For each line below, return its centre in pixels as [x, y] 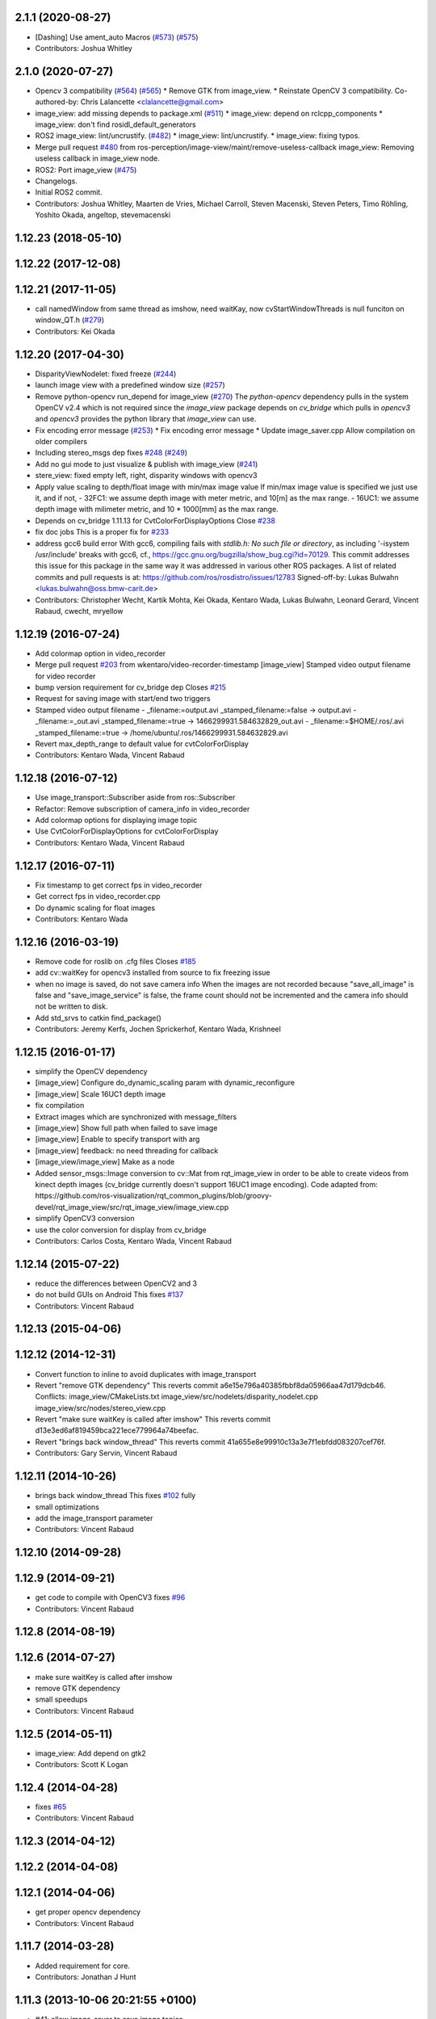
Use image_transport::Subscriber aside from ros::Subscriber [135, 798]
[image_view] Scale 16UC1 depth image [100, 1093]
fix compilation [60, 1106]
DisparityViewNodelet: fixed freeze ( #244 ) [106, 374]
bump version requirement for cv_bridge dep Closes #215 [130, 687]
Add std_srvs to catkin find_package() [98, 1018]
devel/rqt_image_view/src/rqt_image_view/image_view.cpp [132, 1207]
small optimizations [67, 1507]
